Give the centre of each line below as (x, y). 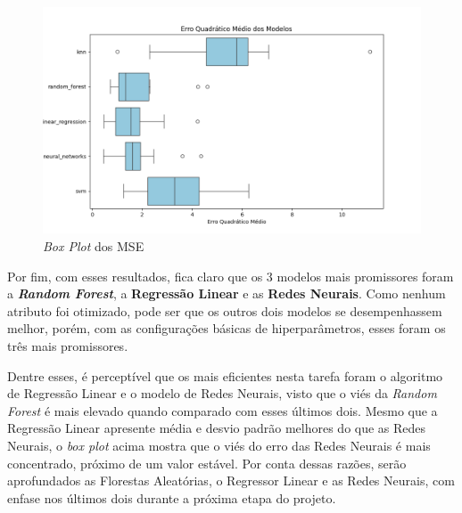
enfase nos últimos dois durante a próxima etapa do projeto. (172, 497)
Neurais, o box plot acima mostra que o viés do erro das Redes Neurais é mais (219, 445)
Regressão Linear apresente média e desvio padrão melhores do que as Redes (217, 428)
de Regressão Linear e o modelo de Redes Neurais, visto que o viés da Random (222, 393)
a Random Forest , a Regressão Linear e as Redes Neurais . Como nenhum (227, 293)
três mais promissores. (68, 345)
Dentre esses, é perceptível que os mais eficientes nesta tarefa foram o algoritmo (225, 375)
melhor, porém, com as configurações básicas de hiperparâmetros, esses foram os (227, 328)
